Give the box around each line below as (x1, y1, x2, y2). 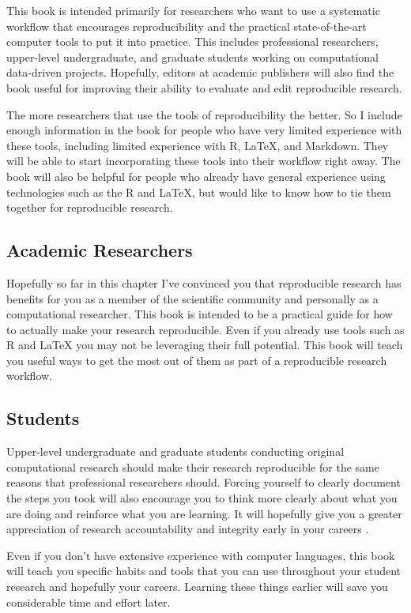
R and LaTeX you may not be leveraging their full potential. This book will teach (6, 337, 403, 353)
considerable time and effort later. (6, 593, 171, 610)
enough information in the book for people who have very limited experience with (6, 122, 402, 138)
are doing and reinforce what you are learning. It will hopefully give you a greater (6, 505, 402, 521)
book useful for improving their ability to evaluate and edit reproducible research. (6, 79, 402, 96)
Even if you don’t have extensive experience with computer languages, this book (6, 547, 395, 563)
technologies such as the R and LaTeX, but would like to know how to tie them (6, 183, 391, 200)
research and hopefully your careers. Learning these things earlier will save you (6, 578, 388, 595)
